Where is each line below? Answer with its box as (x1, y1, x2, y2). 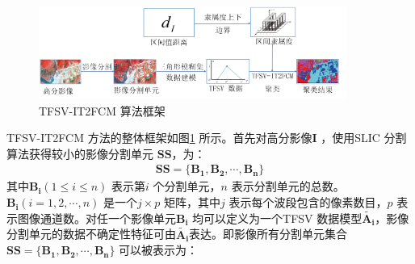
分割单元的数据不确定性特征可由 (6, 225, 176, 242)
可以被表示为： (119, 241, 199, 258)
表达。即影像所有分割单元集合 (189, 225, 348, 242)
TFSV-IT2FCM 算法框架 (39, 102, 166, 119)
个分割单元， (153, 178, 221, 195)
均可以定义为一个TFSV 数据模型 (192, 209, 363, 226)
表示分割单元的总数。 (231, 178, 345, 195)
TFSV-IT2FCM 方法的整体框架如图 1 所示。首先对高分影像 (6, 129, 312, 146)
